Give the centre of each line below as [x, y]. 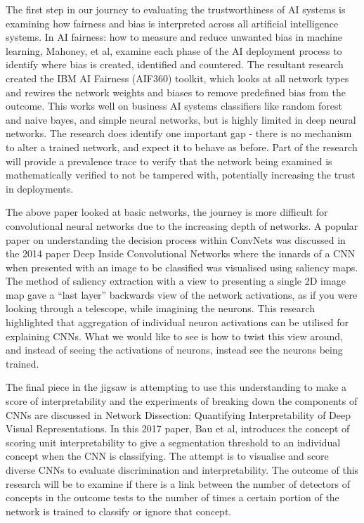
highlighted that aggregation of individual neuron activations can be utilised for [177, 322]
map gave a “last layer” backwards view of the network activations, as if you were [182, 294]
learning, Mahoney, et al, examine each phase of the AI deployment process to [174, 50]
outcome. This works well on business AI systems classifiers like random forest [174, 106]
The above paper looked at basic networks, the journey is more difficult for [167, 212]
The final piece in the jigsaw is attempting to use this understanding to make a [176, 387]
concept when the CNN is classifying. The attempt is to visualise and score [167, 456]
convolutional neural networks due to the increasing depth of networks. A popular [182, 225]
